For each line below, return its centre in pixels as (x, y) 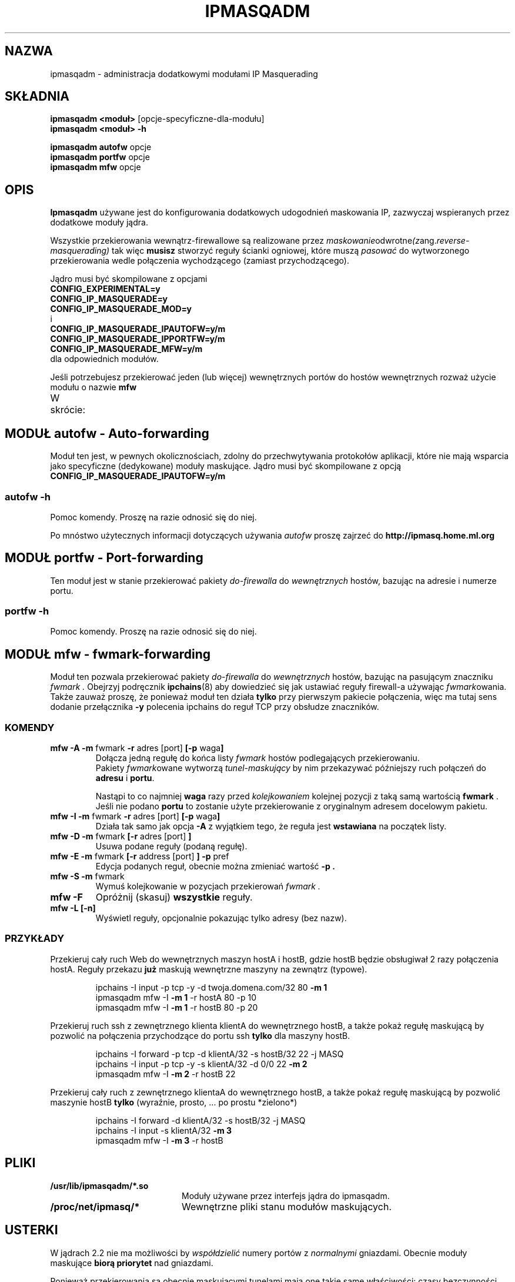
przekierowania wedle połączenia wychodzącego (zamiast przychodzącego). (200, 261)
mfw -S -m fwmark (87, 876)
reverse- (453, 241)
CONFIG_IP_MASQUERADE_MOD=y (121, 309)
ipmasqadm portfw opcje (100, 157)
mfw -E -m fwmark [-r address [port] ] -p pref (140, 856)
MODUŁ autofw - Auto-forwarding (107, 433)
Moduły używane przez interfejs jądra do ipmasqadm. (286, 1195)
